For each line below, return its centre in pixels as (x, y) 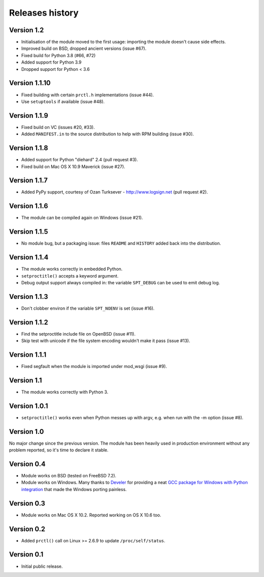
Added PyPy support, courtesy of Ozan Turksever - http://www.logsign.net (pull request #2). (115, 192)
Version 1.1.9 (29, 116)
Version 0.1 (26, 555)
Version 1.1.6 (29, 206)
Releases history (44, 13)
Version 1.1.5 (29, 232)
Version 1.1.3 (29, 296)
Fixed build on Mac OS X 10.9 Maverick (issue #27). (73, 167)
